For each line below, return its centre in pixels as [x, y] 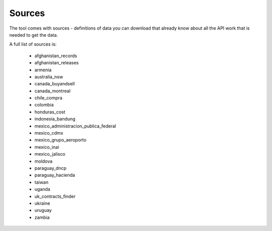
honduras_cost [50, 112]
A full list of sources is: [33, 44]
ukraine [42, 203]
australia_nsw [49, 77]
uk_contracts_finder [55, 196]
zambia [42, 217]
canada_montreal [52, 91]
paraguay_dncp [50, 168]
